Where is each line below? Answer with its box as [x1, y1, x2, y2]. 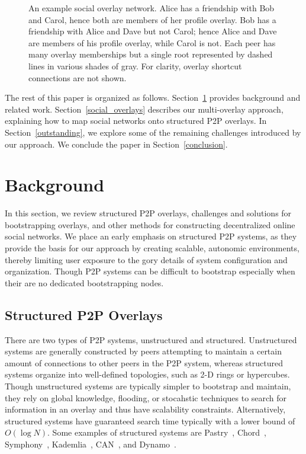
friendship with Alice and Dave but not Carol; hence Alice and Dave [28, 25, 277, 37]
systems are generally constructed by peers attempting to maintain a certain [5, 345, 282, 357]
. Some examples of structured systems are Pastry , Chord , [47, 426, 266, 439]
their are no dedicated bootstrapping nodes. [5, 276, 164, 289]
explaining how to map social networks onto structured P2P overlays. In [5, 114, 267, 127]
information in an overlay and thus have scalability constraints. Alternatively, [5, 403, 286, 415]
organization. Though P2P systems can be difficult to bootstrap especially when [5, 265, 295, 277]
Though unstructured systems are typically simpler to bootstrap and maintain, [5, 379, 291, 392]
